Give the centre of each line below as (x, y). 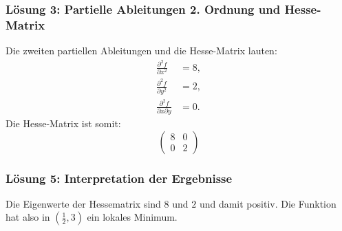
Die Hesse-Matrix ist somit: (63, 123)
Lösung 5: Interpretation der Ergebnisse (119, 178)
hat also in (28, 217)
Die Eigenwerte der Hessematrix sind (83, 203)
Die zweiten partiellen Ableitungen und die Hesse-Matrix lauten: (141, 51)
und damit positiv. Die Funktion (268, 203)
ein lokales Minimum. (132, 217)
